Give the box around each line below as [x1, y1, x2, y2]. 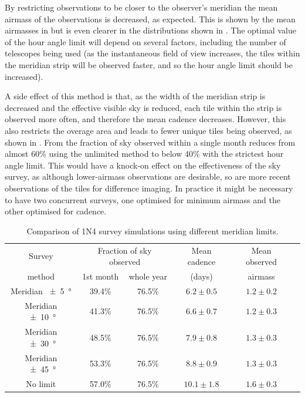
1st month [82, 270, 119, 282]
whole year [128, 270, 168, 282]
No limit [26, 377, 56, 389]
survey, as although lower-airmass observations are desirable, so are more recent [5, 170, 291, 183]
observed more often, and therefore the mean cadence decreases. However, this [5, 113, 286, 125]
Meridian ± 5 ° [10, 284, 72, 297]
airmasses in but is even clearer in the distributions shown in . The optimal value [5, 24, 296, 36]
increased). [5, 70, 43, 82]
